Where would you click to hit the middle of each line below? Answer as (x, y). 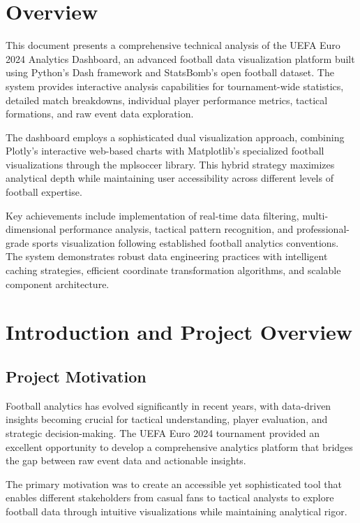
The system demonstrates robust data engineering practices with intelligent (167, 256)
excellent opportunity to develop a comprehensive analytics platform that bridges (179, 446)
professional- (323, 229)
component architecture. (58, 284)
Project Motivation (76, 376)
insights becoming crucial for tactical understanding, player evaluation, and (167, 419)
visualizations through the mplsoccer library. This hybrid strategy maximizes (170, 164)
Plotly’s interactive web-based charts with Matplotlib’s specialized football (165, 151)
